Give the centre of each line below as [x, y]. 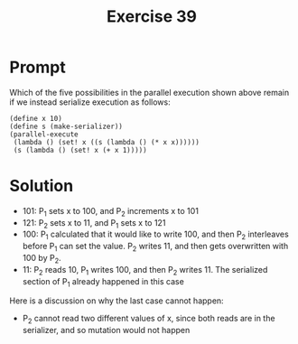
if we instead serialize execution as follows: [90, 102]
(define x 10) [36, 118]
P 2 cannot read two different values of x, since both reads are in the [149, 320]
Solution [42, 186]
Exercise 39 [152, 17]
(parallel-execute [44, 134]
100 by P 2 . [42, 259]
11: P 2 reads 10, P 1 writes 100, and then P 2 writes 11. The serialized [145, 270]
